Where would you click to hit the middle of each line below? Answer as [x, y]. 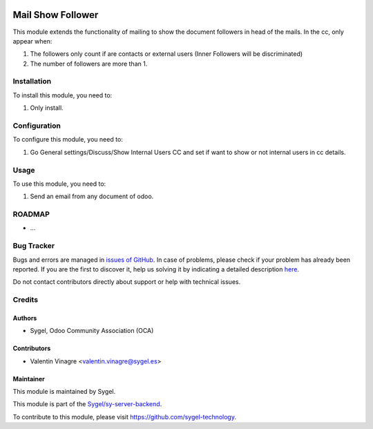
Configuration [37, 126]
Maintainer [29, 379]
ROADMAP [31, 214]
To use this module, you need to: [59, 184]
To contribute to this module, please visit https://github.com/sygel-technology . [124, 417]
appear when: [32, 41]
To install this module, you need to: [63, 95]
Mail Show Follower [56, 15]
